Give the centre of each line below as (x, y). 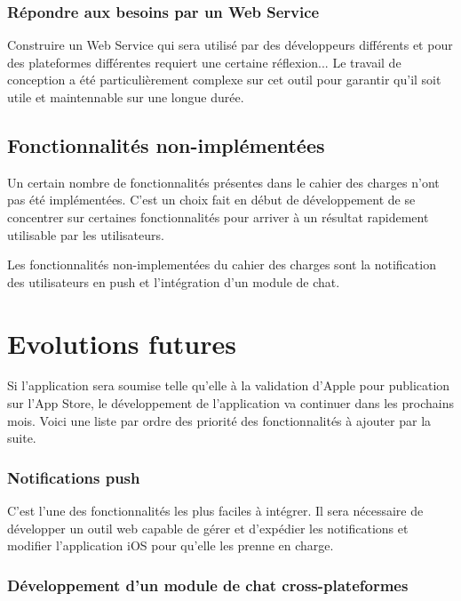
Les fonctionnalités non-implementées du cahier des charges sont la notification (222, 264)
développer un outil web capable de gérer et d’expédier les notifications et (208, 528)
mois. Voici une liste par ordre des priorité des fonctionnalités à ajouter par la (219, 420)
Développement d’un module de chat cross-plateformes (208, 585)
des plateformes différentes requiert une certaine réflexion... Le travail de (204, 62)
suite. (22, 438)
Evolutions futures (122, 343)
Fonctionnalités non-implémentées (166, 144)
